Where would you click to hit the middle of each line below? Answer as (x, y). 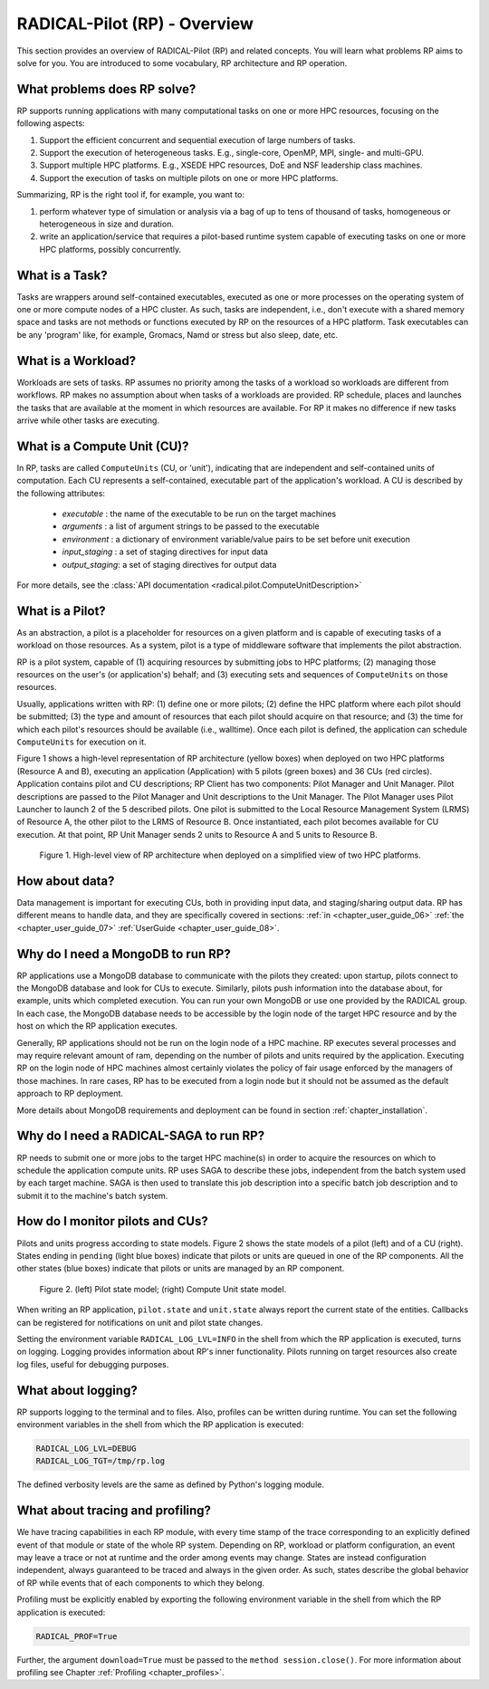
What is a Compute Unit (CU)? (103, 446)
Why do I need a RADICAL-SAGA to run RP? (141, 1136)
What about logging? (77, 1390)
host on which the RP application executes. (97, 1026)
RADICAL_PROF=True (77, 1636)
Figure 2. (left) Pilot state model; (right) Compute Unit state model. (163, 1289)
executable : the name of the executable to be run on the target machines (199, 513)
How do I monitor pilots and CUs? (112, 1221)
